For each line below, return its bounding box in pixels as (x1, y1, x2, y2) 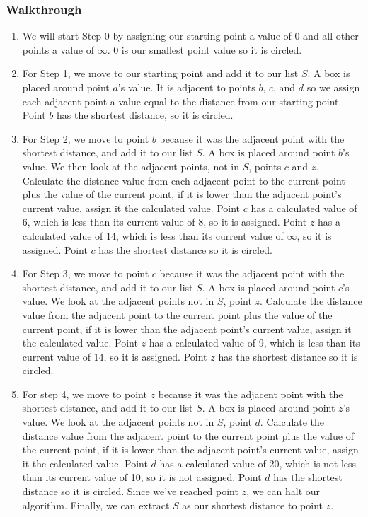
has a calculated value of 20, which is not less (159, 455, 357, 470)
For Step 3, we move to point (22, 266, 149, 281)
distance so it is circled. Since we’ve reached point (22, 484, 238, 499)
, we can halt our (246, 484, 321, 499)
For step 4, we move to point (22, 386, 147, 401)
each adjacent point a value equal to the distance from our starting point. (22, 93, 342, 108)
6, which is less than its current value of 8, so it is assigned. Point (22, 214, 307, 229)
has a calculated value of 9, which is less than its (149, 335, 360, 350)
